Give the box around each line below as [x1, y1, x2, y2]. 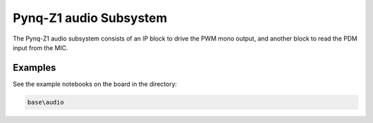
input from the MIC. [12, 43, 68, 52]
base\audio [27, 98, 64, 106]
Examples [12, 62, 57, 74]
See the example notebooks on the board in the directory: [12, 80, 178, 88]
